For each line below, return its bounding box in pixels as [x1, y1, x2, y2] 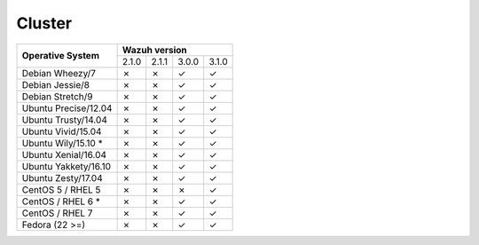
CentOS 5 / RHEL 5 [21, 183, 101, 195]
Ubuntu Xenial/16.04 [21, 148, 106, 161]
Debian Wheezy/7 [21, 67, 97, 79]
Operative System [21, 50, 99, 62]
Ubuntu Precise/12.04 [21, 102, 113, 115]
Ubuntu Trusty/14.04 [21, 114, 108, 126]
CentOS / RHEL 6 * [21, 195, 101, 208]
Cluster [16, 13, 73, 33]
